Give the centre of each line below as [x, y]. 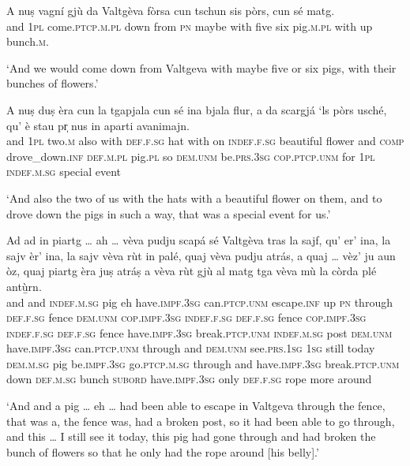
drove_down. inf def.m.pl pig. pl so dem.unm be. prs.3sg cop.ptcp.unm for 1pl [191, 156]
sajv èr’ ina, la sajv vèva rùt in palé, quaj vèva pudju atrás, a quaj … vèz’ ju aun [201, 255]
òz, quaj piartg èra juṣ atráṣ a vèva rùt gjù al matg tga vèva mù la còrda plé [192, 271]
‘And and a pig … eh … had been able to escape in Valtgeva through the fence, [196, 406]
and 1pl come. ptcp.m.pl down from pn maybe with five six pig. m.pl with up [190, 26]
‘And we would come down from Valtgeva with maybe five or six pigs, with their [201, 67]
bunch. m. [28, 41]
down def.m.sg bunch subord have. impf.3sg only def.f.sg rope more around [189, 379]
